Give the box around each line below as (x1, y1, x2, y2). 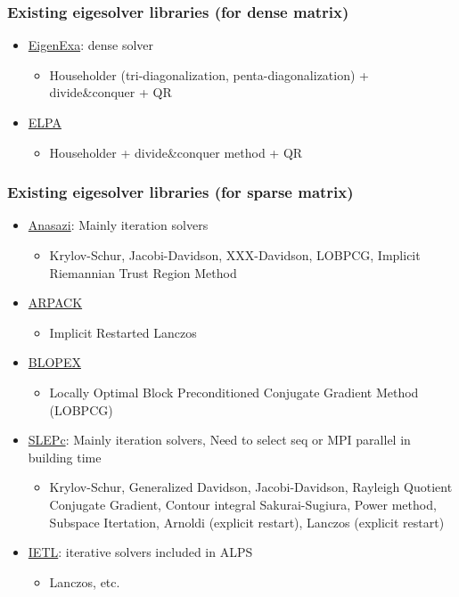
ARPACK (28, 293, 83, 312)
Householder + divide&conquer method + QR (49, 143, 303, 161)
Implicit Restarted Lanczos (49, 323, 197, 341)
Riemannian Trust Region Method (49, 263, 237, 282)
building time (28, 447, 102, 466)
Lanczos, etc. (49, 572, 120, 591)
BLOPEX (28, 353, 81, 372)
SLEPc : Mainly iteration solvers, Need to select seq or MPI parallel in (28, 430, 411, 449)
